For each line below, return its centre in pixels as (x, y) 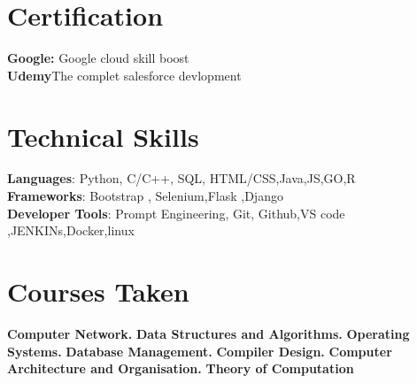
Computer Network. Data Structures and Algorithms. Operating (208, 333)
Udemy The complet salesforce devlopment (124, 75)
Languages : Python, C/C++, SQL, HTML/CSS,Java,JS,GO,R (181, 178)
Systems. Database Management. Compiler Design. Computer (200, 351)
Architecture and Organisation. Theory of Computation (181, 368)
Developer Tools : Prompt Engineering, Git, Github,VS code (176, 213)
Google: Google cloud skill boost (98, 58)
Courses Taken (98, 291)
